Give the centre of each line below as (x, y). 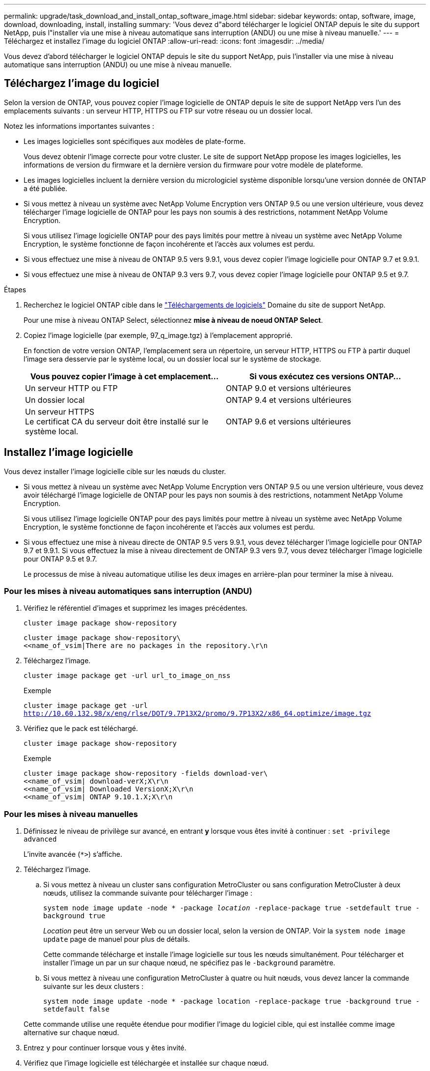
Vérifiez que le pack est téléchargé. (81, 729)
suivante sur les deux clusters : (94, 986)
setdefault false (76, 1009)
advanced (40, 839)
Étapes (15, 289)
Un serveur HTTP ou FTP (71, 388)
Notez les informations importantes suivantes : (79, 126)
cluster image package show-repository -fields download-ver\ (146, 774)
